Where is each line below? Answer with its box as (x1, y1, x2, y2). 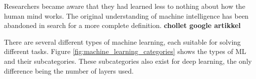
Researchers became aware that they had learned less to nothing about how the (4, 1, 246, 11)
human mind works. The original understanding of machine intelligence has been (4, 10, 249, 21)
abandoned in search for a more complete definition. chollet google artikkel (4, 20, 241, 30)
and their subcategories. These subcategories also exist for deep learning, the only (4, 55, 252, 66)
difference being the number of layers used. (4, 65, 134, 76)
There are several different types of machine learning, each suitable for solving (4, 36, 241, 47)
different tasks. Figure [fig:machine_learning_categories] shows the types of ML (4, 46, 247, 56)
